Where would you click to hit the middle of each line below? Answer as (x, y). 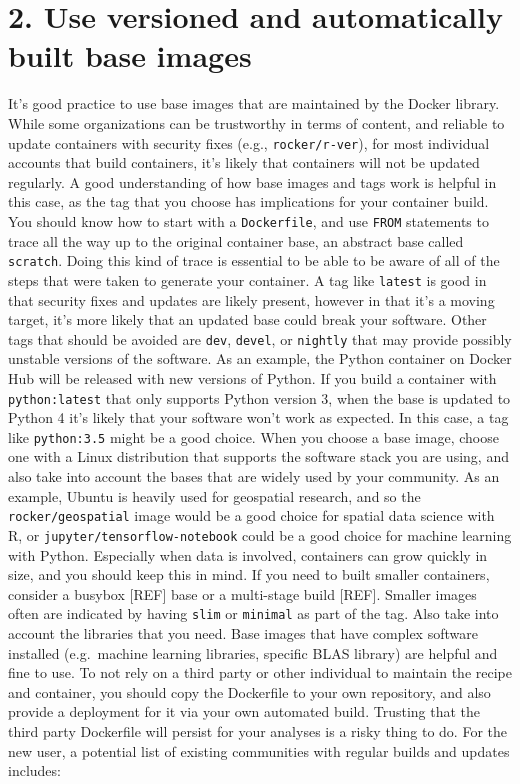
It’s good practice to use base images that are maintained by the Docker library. (254, 103)
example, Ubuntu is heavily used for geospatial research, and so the (214, 495)
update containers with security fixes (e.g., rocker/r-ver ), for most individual (249, 142)
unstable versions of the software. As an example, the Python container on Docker (260, 358)
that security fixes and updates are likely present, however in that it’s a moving (251, 299)
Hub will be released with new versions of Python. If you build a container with (252, 377)
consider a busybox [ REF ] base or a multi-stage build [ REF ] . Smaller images (242, 593)
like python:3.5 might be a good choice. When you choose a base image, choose (253, 436)
